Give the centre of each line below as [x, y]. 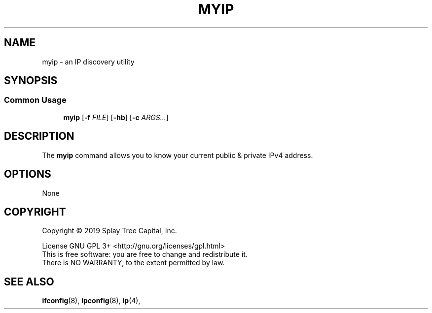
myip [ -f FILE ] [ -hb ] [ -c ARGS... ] [116, 117]
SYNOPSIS [31, 81]
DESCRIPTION [39, 136]
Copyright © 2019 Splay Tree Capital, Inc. [109, 231]
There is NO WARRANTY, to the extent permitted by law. [133, 263]
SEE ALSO [29, 282]
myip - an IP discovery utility [88, 62]
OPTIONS [28, 174]
